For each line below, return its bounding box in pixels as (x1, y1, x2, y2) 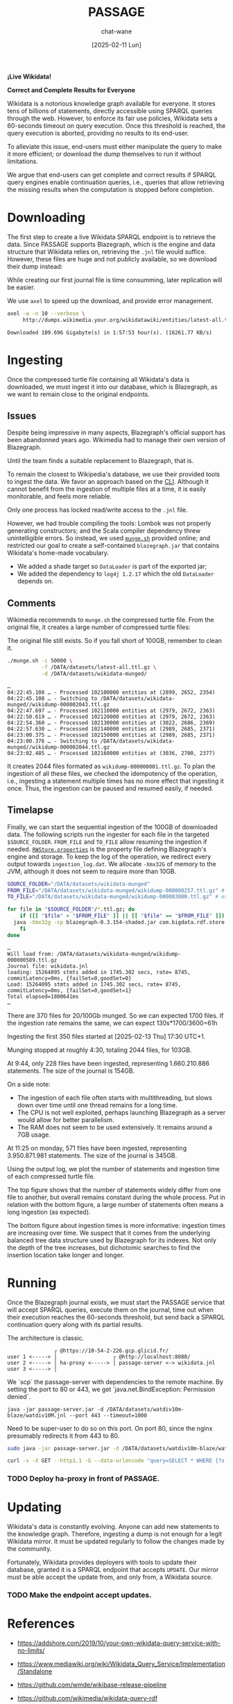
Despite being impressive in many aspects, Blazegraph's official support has (7, 428, 225, 437)
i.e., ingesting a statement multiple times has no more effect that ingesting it (7, 777, 224, 785)
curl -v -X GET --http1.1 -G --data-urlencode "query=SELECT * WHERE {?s (7, 1457, 225, 1464)
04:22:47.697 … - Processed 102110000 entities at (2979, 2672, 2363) (7, 707, 216, 714)
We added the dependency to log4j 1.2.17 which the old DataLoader (17, 569, 214, 578)
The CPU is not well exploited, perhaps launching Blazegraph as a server (17, 1108, 226, 1117)
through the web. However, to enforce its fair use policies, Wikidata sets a (7, 114, 218, 122)
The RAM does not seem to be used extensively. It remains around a (17, 1123, 213, 1131)
